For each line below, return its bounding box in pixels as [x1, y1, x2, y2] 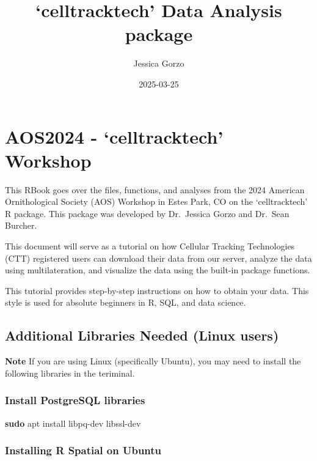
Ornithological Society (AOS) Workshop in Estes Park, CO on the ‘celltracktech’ [5, 195, 308, 208]
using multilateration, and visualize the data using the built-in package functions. [5, 264, 310, 276]
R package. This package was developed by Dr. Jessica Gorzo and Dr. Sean [5, 207, 290, 219]
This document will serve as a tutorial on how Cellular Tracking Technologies [5, 240, 295, 252]
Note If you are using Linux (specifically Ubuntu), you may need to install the [5, 355, 301, 367]
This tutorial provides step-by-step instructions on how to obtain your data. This [5, 284, 309, 297]
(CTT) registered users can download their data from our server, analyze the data [5, 251, 312, 264]
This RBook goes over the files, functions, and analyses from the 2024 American [5, 183, 305, 196]
